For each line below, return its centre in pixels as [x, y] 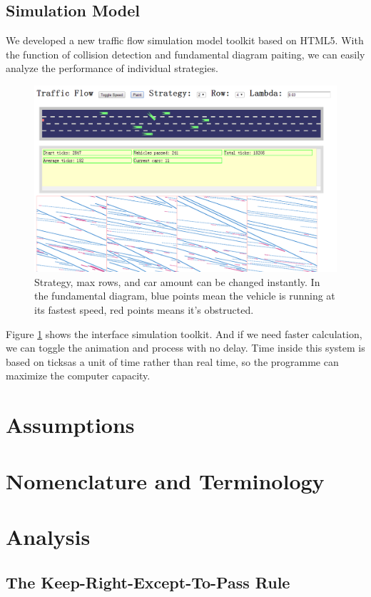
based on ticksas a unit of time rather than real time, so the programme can [172, 361]
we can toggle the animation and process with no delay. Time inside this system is [185, 348]
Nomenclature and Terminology [165, 480]
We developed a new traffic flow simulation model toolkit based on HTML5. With [185, 40]
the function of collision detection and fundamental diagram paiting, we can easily [185, 54]
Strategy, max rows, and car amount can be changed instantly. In [177, 281]
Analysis [48, 536]
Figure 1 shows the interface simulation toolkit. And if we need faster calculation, [184, 333]
